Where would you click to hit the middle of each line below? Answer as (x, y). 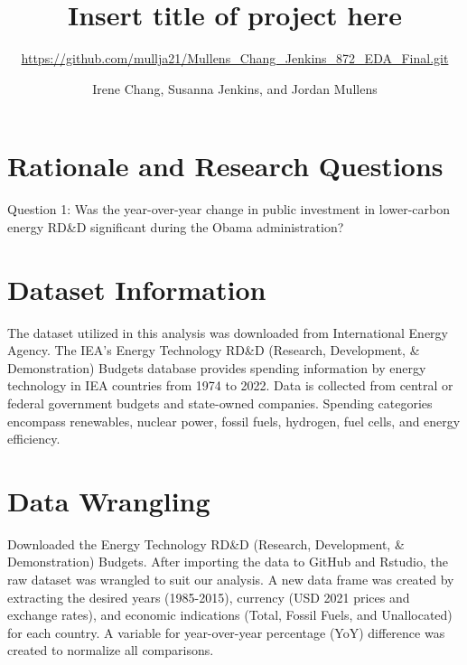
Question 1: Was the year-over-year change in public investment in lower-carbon (229, 209)
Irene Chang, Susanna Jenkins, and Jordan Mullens (235, 88)
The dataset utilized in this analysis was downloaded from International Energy (228, 332)
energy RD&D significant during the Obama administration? (176, 226)
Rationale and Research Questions (225, 166)
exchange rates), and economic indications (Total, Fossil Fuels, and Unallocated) (230, 615)
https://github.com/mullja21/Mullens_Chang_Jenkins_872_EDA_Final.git (235, 58)
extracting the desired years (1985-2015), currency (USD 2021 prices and (209, 597)
